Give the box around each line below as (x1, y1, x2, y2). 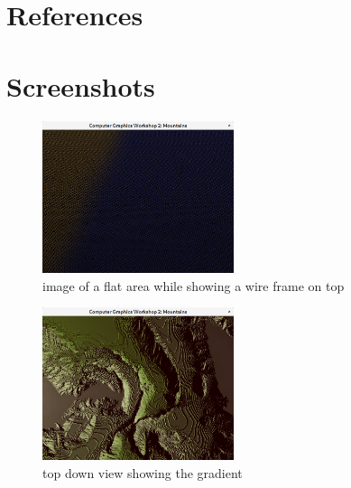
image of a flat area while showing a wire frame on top (42, 276, 345, 295)
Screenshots (6, 67, 155, 104)
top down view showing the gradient (42, 463, 243, 482)
